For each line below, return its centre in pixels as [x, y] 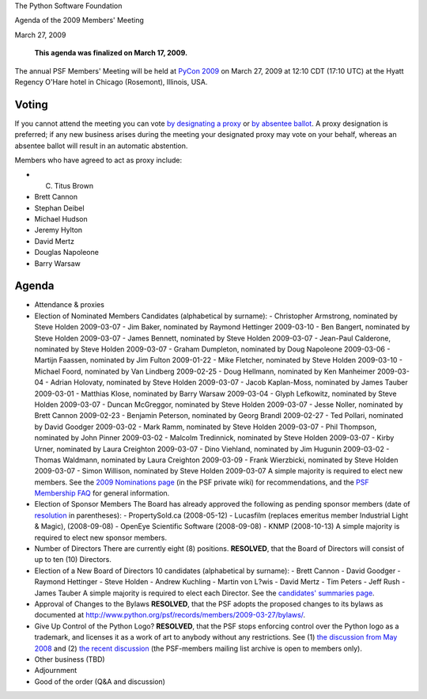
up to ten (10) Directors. [73, 560]
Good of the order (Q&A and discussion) [100, 682]
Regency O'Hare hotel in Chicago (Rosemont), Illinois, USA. [111, 82]
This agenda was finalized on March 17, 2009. [111, 53]
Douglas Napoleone [66, 253]
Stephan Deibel [59, 208]
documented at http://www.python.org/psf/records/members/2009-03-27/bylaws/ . [170, 615]
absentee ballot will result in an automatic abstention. [101, 146]
